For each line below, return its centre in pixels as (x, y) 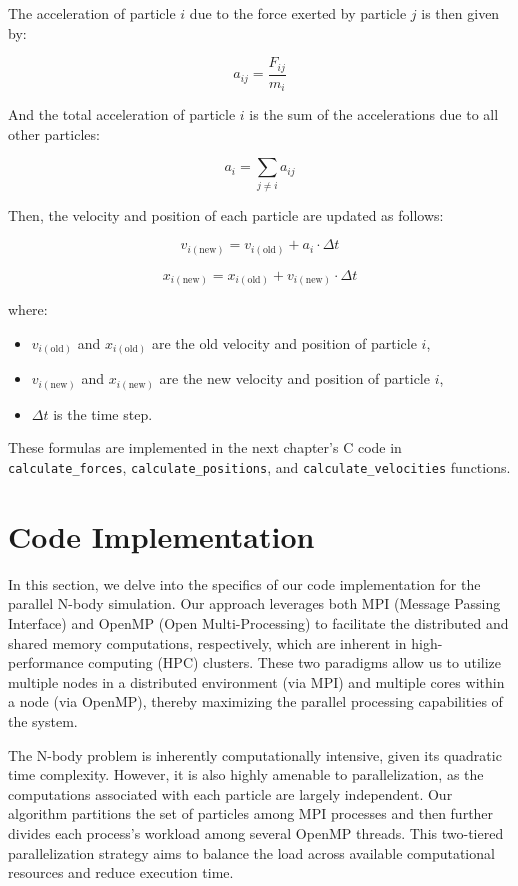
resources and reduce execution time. (121, 872)
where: (28, 309)
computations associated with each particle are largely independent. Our (230, 793)
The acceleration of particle (92, 13)
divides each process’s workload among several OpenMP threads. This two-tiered (256, 832)
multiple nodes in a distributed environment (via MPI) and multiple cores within (256, 681)
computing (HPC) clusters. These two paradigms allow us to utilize (295, 662)
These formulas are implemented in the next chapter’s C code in (205, 447)
